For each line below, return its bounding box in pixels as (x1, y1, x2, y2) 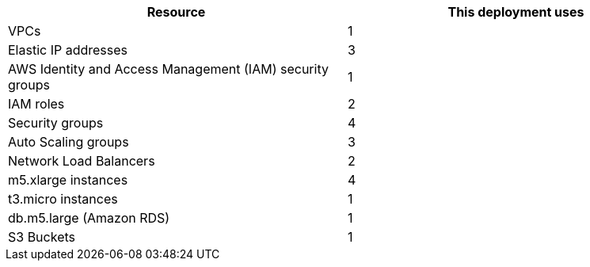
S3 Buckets (8, 229, 75, 245)
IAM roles (8, 96, 65, 112)
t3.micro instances (8, 191, 118, 207)
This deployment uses (447, 4, 584, 20)
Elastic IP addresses (8, 42, 128, 58)
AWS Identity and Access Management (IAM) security (8, 61, 329, 77)
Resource (147, 4, 206, 20)
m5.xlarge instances (8, 172, 128, 188)
